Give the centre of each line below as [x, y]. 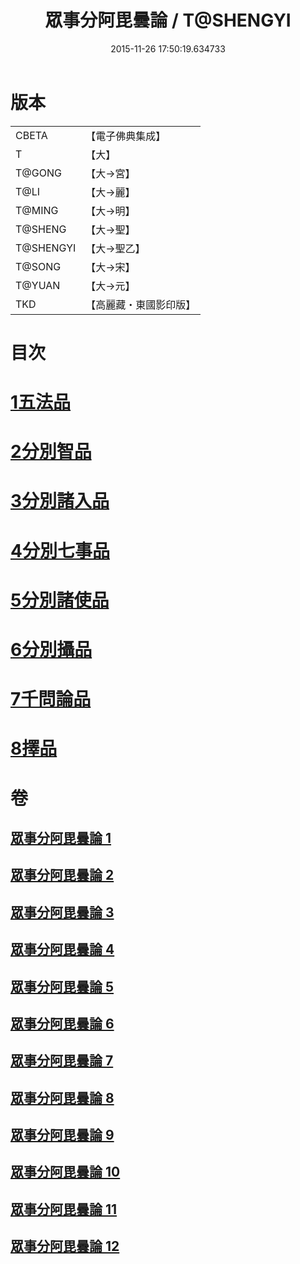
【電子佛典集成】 [126, 136]
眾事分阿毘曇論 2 [62, 875]
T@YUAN [38, 285]
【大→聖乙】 [115, 248]
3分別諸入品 [60, 501]
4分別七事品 [60, 550]
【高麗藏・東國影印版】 [141, 304]
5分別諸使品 [60, 600]
